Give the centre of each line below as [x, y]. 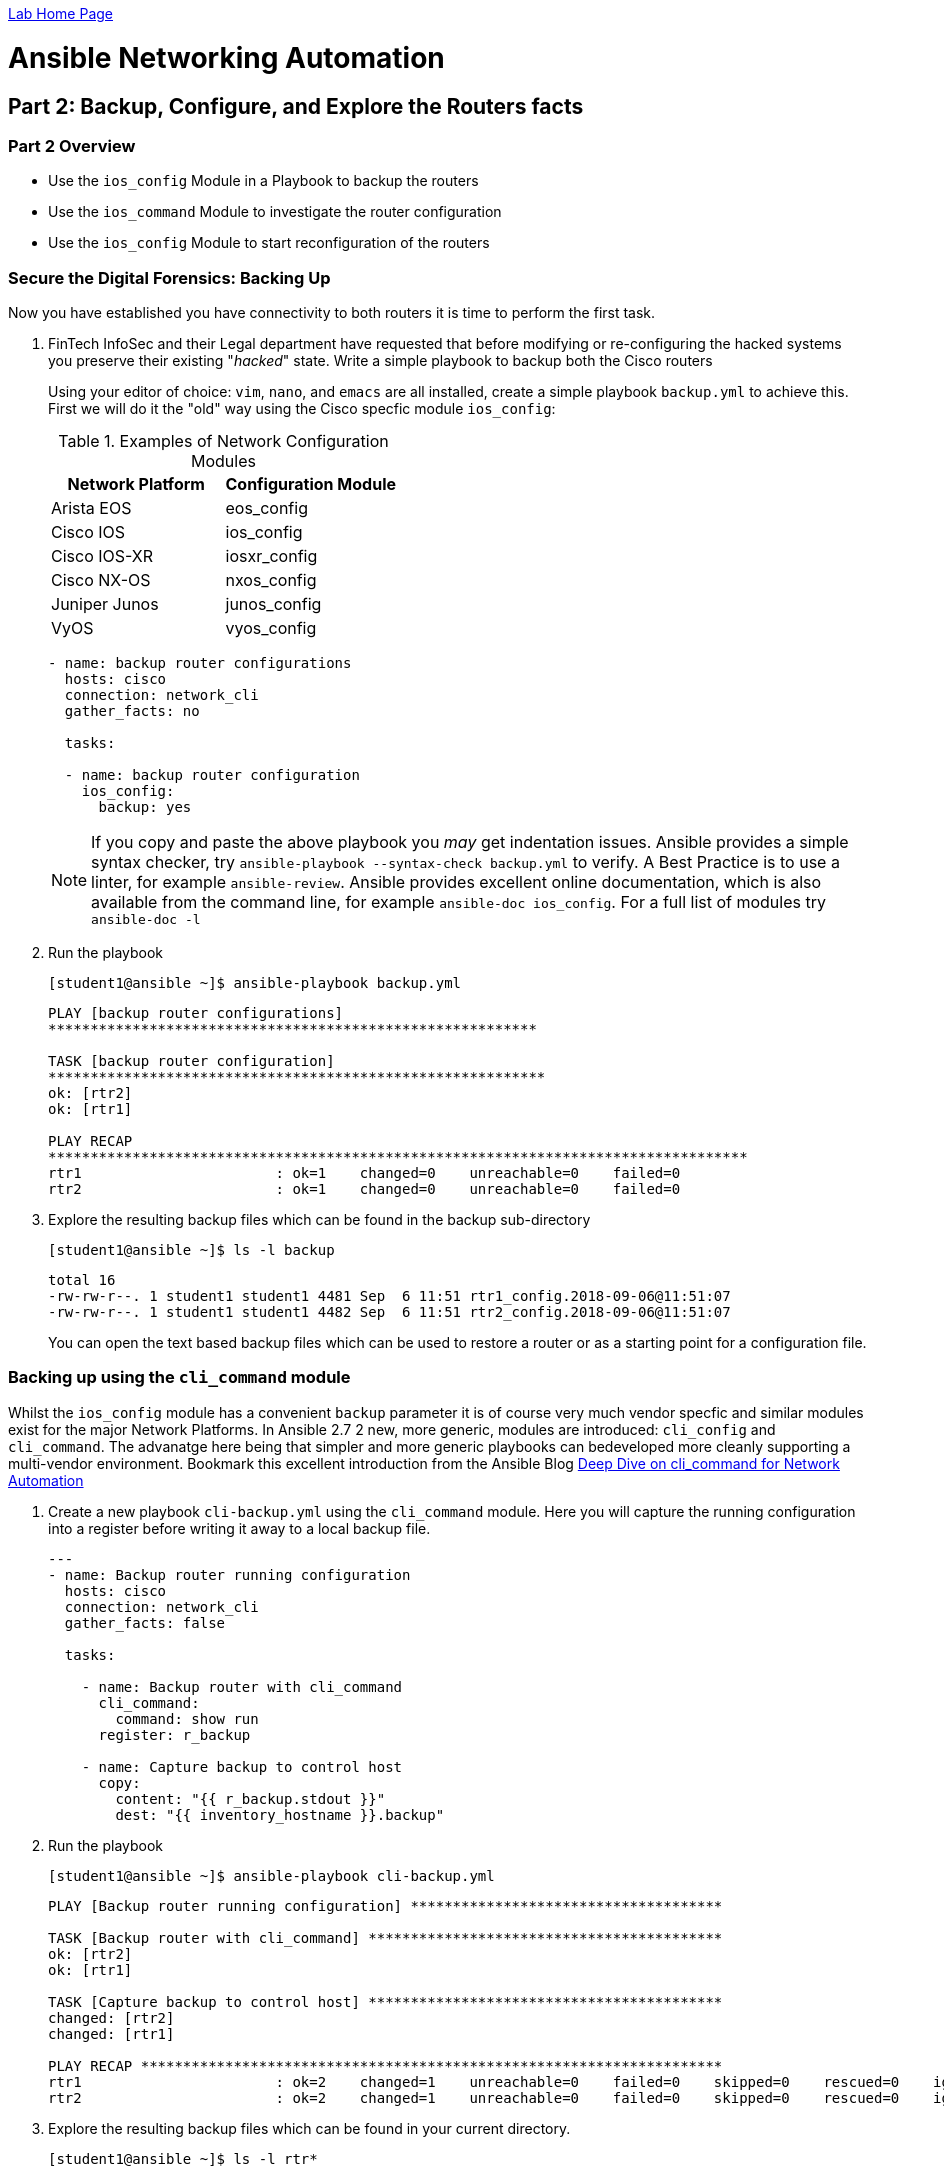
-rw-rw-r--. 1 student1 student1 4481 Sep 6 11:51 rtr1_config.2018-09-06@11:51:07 [389, 1296]
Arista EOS [91, 508]
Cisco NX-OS [101, 580]
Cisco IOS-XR [102, 556]
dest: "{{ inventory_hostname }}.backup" [280, 1814]
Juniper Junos [105, 604]
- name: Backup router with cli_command [242, 1686]
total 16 [82, 1280]
